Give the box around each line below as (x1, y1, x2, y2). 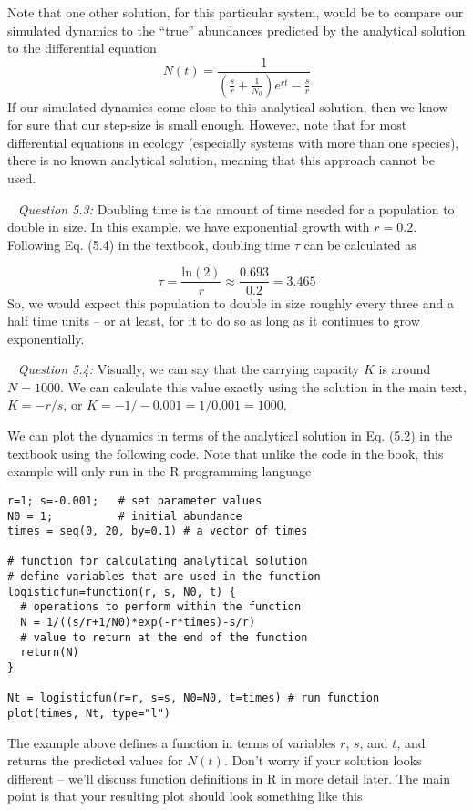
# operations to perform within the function (20, 600, 302, 614)
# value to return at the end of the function (20, 630, 308, 644)
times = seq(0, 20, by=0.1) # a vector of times (7, 525, 308, 538)
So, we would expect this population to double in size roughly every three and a (7, 293, 454, 312)
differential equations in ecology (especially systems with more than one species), (7, 132, 459, 151)
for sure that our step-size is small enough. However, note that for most (7, 115, 407, 134)
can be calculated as (303, 234, 416, 254)
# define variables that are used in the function (7, 570, 321, 584)
